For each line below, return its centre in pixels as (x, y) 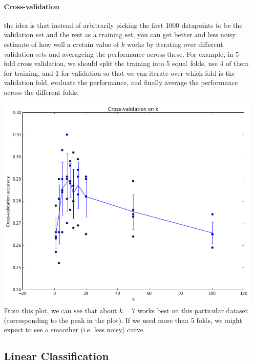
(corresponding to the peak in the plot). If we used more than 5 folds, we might (123, 320)
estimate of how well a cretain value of (62, 44)
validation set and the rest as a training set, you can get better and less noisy (120, 34)
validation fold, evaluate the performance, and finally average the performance (121, 82)
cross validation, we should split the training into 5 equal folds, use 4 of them (133, 63)
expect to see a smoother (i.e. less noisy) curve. (74, 330)
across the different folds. (42, 92)
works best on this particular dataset (193, 310)
